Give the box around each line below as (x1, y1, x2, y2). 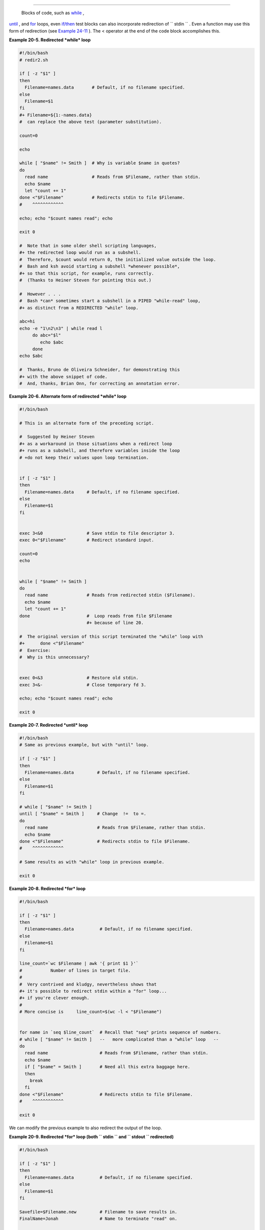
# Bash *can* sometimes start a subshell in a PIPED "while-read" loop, (19, 298, 201, 304)
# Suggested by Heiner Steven (19, 434, 95, 440)
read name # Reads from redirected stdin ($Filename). (25, 592, 196, 598)
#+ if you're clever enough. (19, 995, 90, 1001)
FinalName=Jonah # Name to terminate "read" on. (19, 1216, 178, 1222)
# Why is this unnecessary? (19, 654, 90, 660)
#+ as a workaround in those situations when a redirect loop (19, 441, 172, 446)
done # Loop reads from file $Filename (19, 613, 172, 618)
